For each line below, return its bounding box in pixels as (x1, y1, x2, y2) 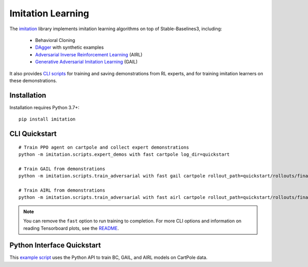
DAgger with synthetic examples (35, 44, 104, 51)
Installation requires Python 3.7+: (9, 104, 80, 110)
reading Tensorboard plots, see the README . (23, 225, 119, 231)
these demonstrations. (9, 77, 57, 84)
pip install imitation (18, 116, 76, 122)
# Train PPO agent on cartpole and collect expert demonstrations (18, 144, 189, 150)
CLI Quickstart (9, 130, 57, 138)
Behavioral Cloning (35, 37, 75, 43)
